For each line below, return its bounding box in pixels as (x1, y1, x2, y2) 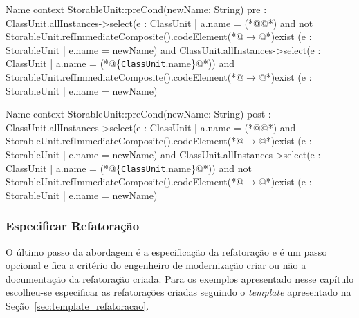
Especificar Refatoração (6, 217, 140, 234)
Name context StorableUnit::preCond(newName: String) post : (6, 106, 271, 121)
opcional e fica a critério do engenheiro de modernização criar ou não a (6, 258, 306, 272)
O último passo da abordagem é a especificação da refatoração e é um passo (6, 244, 327, 259)
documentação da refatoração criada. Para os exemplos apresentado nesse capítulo (6, 271, 354, 286)
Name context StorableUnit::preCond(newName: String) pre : (6, 2, 267, 16)
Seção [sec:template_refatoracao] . (6, 299, 149, 313)
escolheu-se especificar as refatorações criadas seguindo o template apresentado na (6, 285, 351, 299)
